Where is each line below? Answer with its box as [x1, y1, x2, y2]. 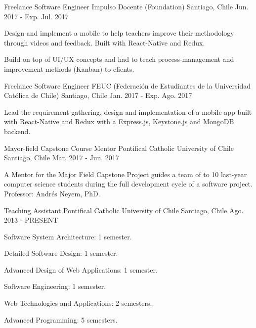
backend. [4, 126, 31, 136]
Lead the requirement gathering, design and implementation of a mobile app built [4, 106, 252, 117]
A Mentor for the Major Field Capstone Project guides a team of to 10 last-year [4, 169, 247, 179]
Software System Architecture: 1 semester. [4, 231, 132, 241]
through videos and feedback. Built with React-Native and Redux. [4, 37, 205, 47]
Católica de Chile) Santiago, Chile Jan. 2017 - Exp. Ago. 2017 [4, 90, 192, 100]
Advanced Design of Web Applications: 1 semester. [4, 264, 158, 275]
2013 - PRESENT [4, 215, 58, 225]
